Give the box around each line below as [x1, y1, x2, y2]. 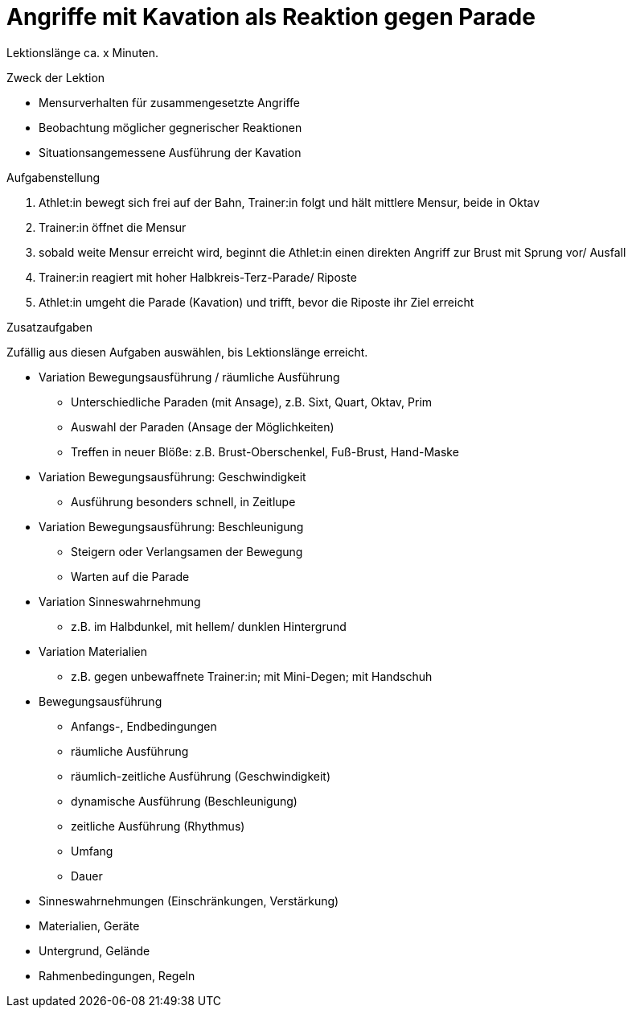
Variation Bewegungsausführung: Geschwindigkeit [39, 469, 306, 484]
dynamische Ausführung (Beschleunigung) [71, 793, 298, 808]
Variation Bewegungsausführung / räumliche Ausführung [39, 369, 340, 384]
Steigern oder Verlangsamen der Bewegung [71, 544, 303, 559]
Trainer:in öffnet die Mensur [39, 220, 187, 234]
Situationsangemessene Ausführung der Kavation [39, 145, 302, 159]
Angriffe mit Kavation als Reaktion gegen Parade [6, 3, 536, 31]
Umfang [71, 843, 113, 858]
